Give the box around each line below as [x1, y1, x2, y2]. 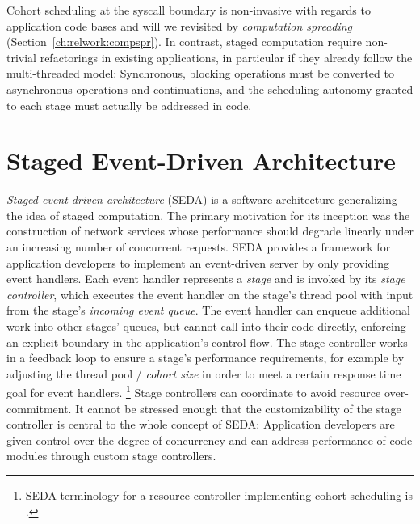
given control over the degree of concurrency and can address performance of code [6, 431, 413, 448]
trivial [6, 49, 37, 65]
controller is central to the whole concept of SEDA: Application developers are [6, 416, 395, 433]
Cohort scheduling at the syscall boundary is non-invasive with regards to [6, 2, 371, 18]
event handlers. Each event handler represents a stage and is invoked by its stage [6, 270, 405, 287]
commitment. [6, 399, 72, 416]
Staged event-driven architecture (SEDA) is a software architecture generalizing [6, 191, 397, 208]
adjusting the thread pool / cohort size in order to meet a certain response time [6, 365, 401, 382]
